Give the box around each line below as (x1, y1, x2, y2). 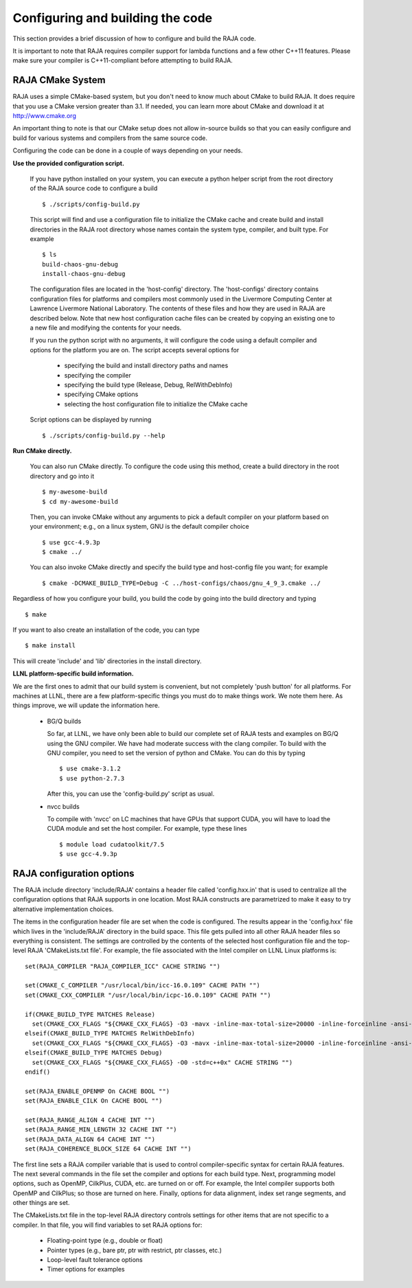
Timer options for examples (47, 1265, 125, 1274)
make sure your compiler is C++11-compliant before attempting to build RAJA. (12, 56, 233, 65)
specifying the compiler (64, 371, 132, 379)
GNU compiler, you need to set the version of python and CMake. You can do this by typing (47, 748, 306, 757)
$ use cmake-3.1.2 (59, 765, 122, 772)
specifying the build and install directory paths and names (64, 361, 229, 370)
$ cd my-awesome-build (42, 498, 119, 505)
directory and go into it (30, 472, 95, 480)
